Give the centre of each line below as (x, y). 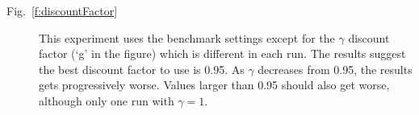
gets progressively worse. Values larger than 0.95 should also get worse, (214, 85)
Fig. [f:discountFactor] (62, 10)
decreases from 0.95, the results (335, 69)
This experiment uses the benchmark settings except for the (187, 37)
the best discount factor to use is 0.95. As (142, 69)
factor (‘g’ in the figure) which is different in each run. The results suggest (222, 53)
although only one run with (107, 100)
